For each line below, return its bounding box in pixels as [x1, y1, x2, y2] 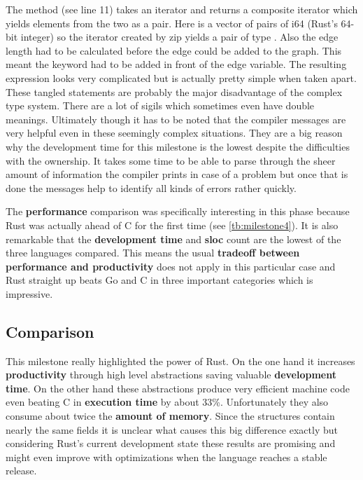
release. [6, 463, 37, 478]
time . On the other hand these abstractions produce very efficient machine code [6, 380, 350, 395]
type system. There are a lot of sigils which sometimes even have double [6, 98, 315, 113]
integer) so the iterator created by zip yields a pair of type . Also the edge [20, 29, 339, 44]
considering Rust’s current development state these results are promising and [6, 436, 336, 451]
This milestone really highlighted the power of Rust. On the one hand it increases [6, 353, 355, 368]
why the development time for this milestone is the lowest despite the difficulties [6, 139, 350, 153]
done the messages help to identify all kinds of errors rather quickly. [6, 180, 297, 195]
